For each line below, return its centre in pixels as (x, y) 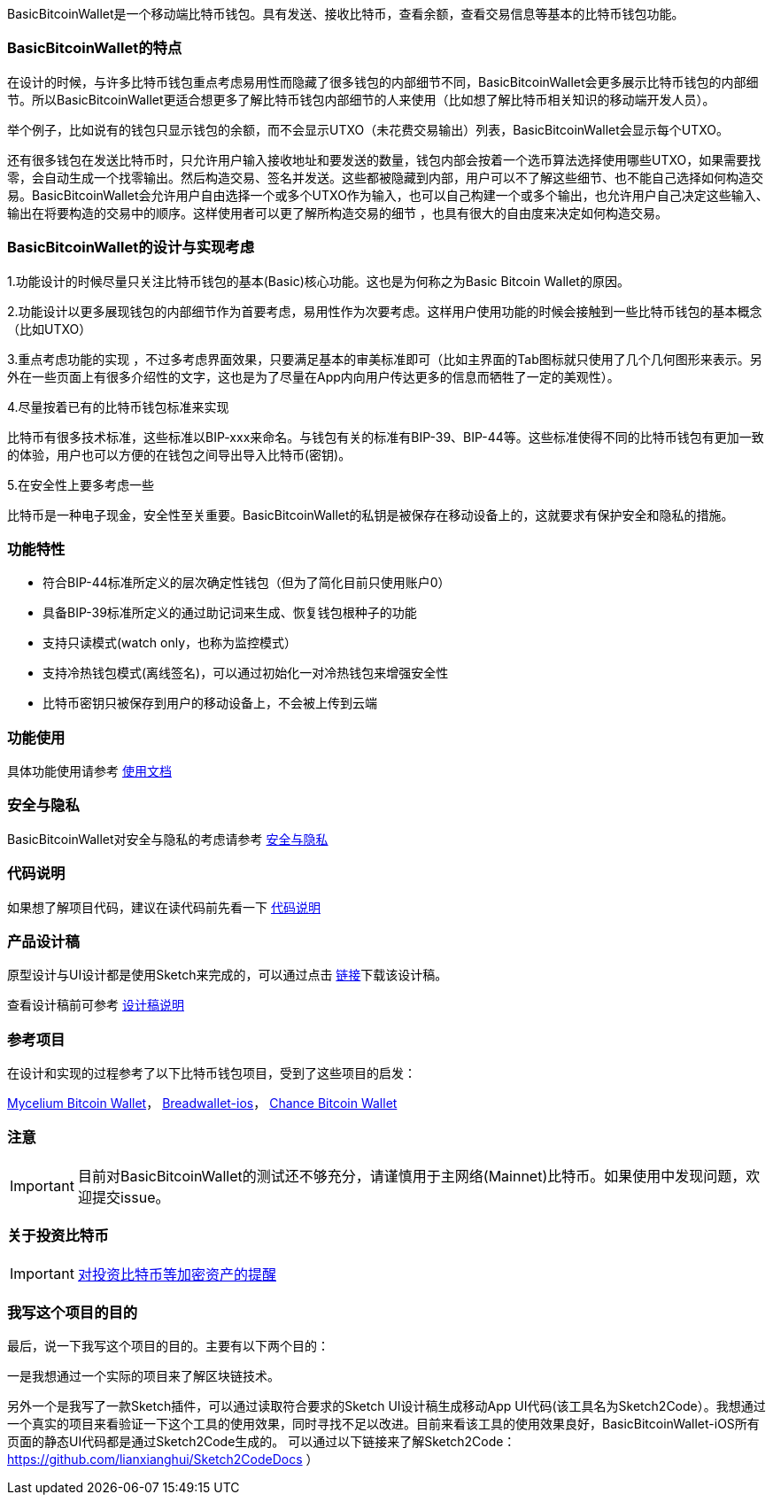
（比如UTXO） (50, 329)
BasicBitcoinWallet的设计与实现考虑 (131, 248)
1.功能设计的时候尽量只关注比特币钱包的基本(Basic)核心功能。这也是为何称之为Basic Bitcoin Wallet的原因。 (318, 281)
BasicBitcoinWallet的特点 (95, 48)
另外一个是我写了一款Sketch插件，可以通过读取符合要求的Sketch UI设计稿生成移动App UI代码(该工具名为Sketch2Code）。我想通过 (386, 1406)
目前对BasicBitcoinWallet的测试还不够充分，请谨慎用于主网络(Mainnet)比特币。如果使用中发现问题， (412, 1176)
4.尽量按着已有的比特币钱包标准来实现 (118, 406)
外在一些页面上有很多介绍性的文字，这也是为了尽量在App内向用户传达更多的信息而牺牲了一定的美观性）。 (313, 376)
